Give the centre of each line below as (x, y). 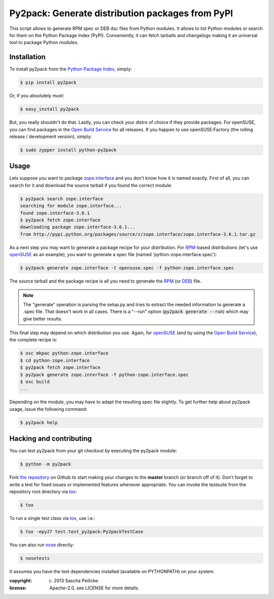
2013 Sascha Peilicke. (77, 581)
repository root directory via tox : (43, 491)
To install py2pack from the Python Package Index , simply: (71, 69)
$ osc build (35, 382)
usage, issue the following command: (48, 409)
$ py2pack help (39, 422)
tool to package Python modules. (44, 43)
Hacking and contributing (51, 439)
